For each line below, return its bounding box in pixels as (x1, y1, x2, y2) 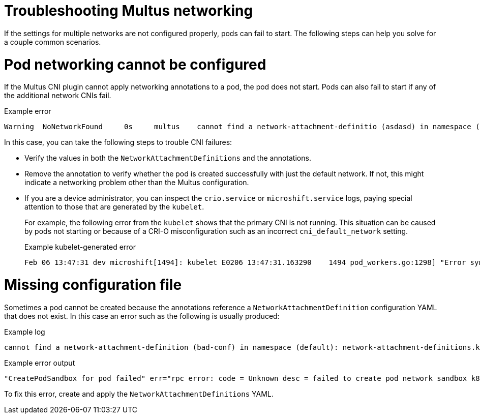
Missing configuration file (4, 276, 182, 293)
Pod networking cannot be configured (4, 55, 266, 73)
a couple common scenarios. (4, 37, 101, 46)
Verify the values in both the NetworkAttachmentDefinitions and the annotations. (24, 154, 311, 163)
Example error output (4, 358, 75, 367)
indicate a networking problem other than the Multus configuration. (24, 178, 249, 187)
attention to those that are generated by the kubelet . (24, 202, 204, 212)
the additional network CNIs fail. (4, 91, 111, 100)
